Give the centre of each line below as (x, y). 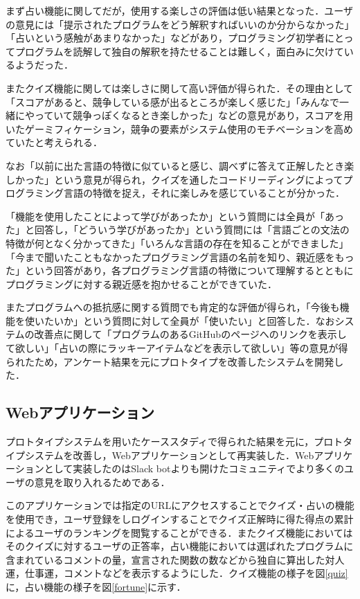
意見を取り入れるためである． (102, 482)
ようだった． (44, 65)
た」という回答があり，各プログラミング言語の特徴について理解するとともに (180, 270)
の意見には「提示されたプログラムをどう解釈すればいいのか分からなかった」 (180, 24)
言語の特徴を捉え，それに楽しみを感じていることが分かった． (204, 193)
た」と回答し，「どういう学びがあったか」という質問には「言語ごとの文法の (178, 230)
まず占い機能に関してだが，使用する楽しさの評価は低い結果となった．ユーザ (180, 10)
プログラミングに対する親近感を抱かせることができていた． (141, 284)
